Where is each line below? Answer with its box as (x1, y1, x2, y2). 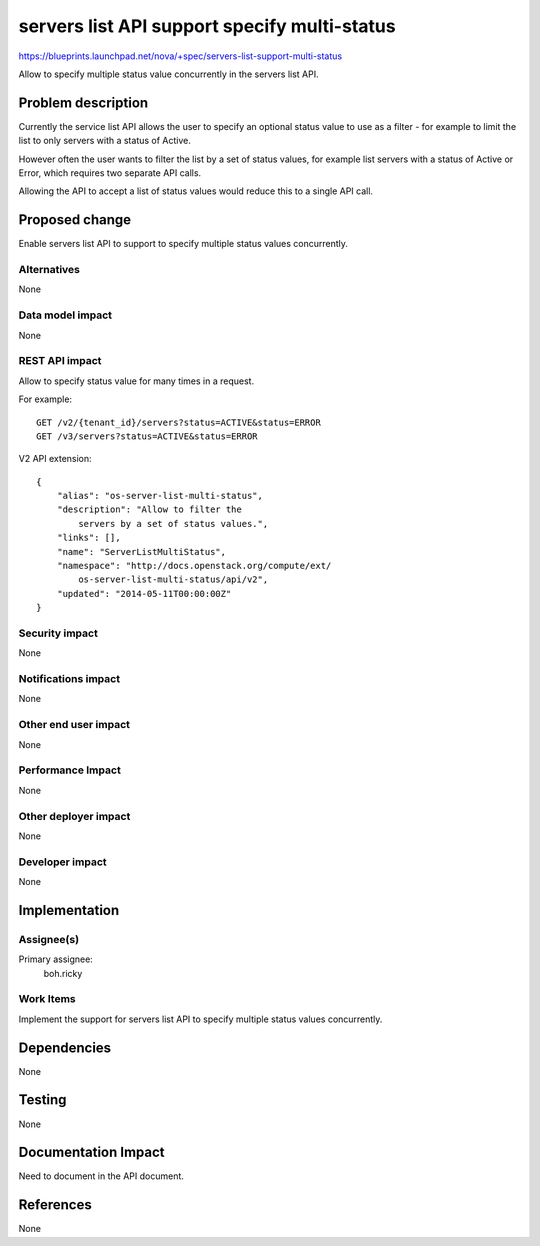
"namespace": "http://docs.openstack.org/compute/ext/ (56, 560, 332, 572)
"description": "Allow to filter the (56, 504, 242, 515)
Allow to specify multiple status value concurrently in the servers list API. (18, 68, 319, 80)
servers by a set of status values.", (78, 518, 269, 529)
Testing (18, 1091, 67, 1109)
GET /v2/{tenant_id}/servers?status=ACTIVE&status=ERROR (36, 416, 322, 428)
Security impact (18, 626, 99, 640)
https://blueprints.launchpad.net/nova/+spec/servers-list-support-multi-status (18, 50, 343, 62)
